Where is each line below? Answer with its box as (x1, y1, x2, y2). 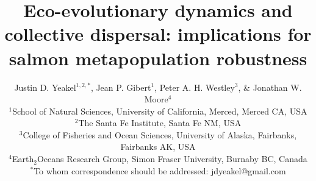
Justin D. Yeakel (14, 80, 76, 93)
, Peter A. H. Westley (154, 80, 235, 93)
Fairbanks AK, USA (120, 140, 196, 153)
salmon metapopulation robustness (9, 45, 307, 70)
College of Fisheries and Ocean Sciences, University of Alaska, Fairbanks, (23, 128, 297, 141)
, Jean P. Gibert (90, 80, 151, 93)
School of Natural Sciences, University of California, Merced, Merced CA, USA (12, 104, 307, 117)
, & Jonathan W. (238, 80, 302, 93)
